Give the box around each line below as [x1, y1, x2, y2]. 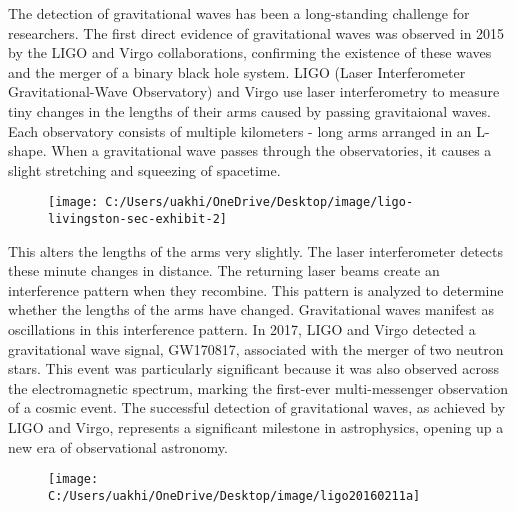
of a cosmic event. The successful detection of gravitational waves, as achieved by [8, 397, 506, 418]
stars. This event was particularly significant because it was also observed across [8, 358, 499, 379]
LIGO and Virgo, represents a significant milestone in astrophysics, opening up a [8, 417, 504, 437]
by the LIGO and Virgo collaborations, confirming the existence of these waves [8, 42, 492, 63]
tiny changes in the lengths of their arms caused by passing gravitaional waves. [8, 100, 491, 121]
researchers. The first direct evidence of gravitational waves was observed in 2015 [8, 22, 505, 43]
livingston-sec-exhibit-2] [48, 212, 227, 226]
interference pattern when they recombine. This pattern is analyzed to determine [8, 279, 504, 300]
